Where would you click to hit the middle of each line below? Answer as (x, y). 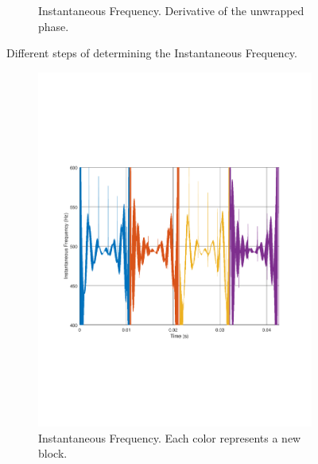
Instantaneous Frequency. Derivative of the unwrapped (171, 10)
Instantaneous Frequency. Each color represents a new (170, 437)
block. (53, 453)
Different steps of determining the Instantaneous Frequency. (152, 53)
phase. (54, 26)
